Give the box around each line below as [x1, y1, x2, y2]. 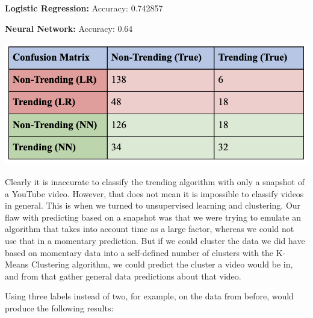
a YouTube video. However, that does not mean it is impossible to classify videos [5, 187, 304, 200]
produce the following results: [5, 301, 114, 314]
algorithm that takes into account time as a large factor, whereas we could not [5, 222, 294, 235]
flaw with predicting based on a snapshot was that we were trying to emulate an [5, 210, 301, 223]
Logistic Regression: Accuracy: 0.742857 [5, 2, 163, 14]
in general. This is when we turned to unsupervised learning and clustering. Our [5, 199, 301, 212]
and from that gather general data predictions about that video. [5, 269, 241, 282]
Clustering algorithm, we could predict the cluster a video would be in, [31, 258, 293, 271]
